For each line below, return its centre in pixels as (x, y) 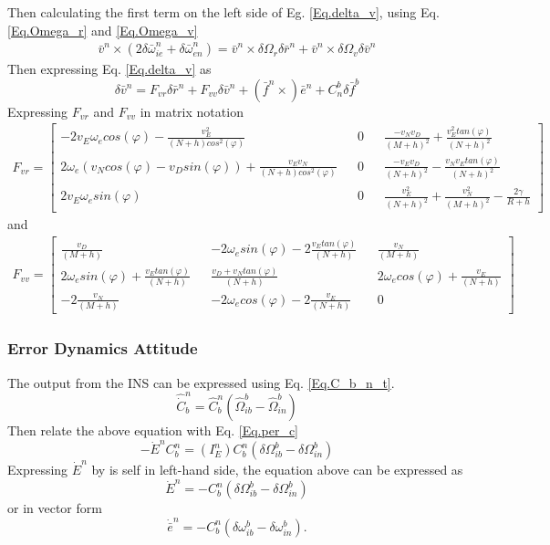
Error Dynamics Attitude (103, 348)
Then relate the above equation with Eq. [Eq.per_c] (153, 430)
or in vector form (55, 508)
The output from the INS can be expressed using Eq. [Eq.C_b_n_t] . (201, 382)
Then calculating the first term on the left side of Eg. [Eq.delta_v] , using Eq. (223, 12)
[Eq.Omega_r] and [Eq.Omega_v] (103, 30)
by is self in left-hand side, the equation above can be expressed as (277, 470)
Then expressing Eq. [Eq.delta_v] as (109, 69)
